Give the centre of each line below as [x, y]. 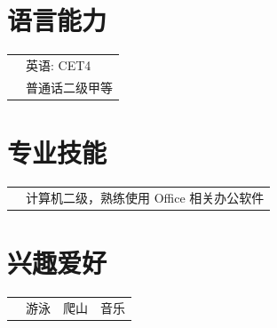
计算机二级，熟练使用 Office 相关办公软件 [145, 197]
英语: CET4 [59, 64]
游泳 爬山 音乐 [75, 307]
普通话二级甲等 [69, 87]
